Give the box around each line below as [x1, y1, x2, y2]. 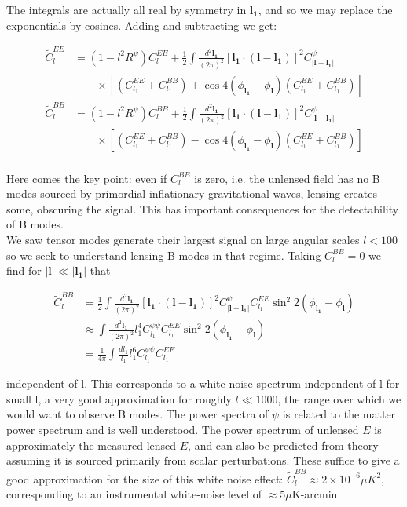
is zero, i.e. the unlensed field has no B [194, 170, 380, 186]
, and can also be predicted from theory [188, 436, 379, 453]
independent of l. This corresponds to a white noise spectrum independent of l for [6, 375, 400, 392]
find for [6, 262, 42, 279]
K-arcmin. [291, 486, 341, 502]
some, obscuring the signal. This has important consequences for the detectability [6, 200, 399, 217]
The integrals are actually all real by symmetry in [6, 2, 247, 17]
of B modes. [6, 216, 64, 232]
